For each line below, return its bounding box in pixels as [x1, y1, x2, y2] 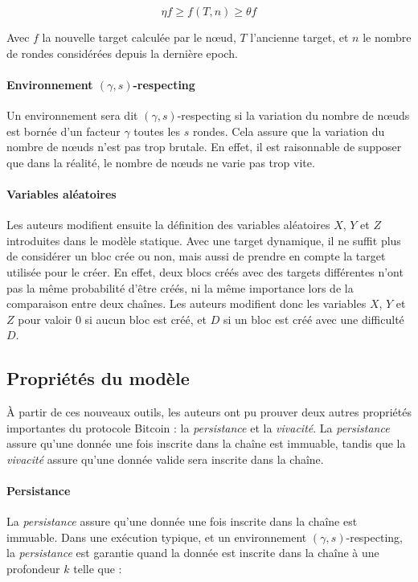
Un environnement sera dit [6, 106, 138, 123]
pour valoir [18, 310, 72, 327]
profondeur [6, 560, 60, 577]
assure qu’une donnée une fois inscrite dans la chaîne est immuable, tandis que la [6, 435, 406, 452]
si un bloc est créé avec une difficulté [223, 310, 404, 327]
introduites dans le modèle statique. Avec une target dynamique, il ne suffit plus [6, 232, 401, 248]
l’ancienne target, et [250, 29, 349, 45]
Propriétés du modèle [6, 366, 190, 391]
